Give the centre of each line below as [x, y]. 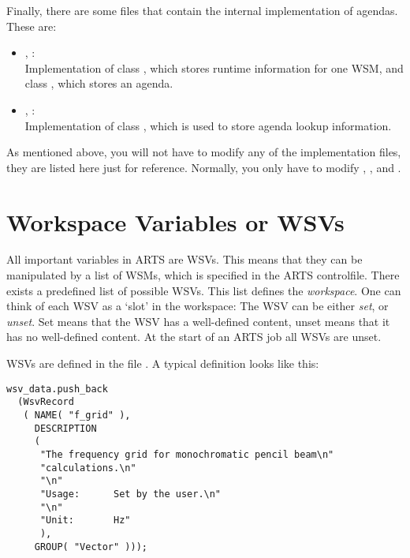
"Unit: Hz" [85, 521]
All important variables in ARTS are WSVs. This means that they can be [184, 259]
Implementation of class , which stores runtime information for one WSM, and [214, 67]
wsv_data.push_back [57, 389]
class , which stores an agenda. [99, 83]
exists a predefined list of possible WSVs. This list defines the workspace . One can [204, 290]
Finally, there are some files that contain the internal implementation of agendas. [202, 10]
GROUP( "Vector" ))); [91, 547]
